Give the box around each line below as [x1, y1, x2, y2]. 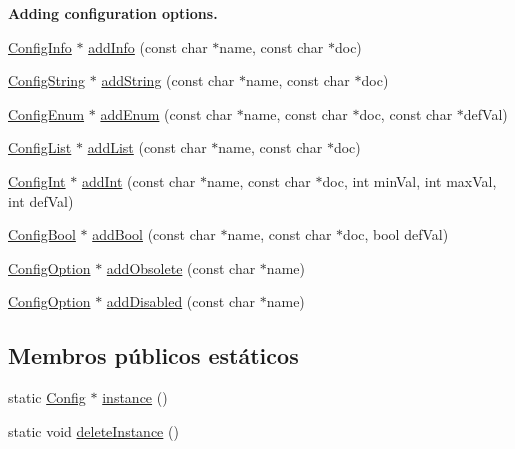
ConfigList [8, 137, 72, 158]
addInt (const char [81, 170, 196, 191]
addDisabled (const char [106, 291, 256, 312]
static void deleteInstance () [8, 420, 179, 441]
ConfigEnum [8, 103, 85, 124]
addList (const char [87, 137, 207, 158]
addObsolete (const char [106, 257, 256, 278]
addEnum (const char [100, 103, 233, 124]
